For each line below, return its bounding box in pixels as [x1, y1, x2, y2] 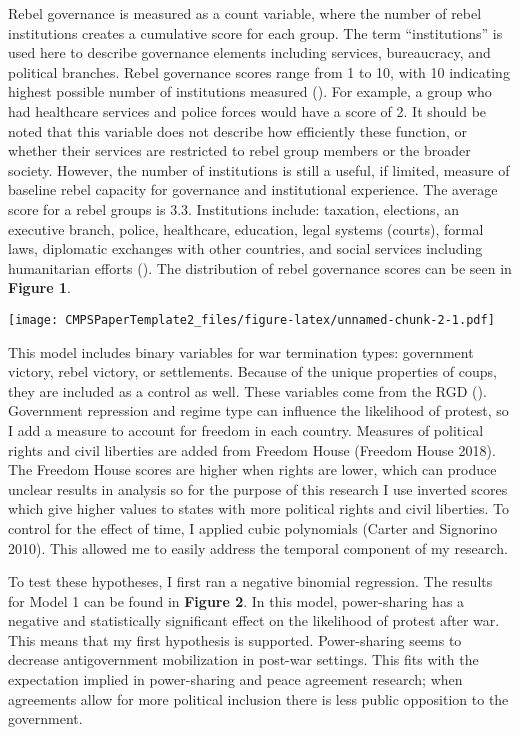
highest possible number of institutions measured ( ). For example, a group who [8, 81, 492, 102]
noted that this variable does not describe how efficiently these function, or [8, 120, 467, 141]
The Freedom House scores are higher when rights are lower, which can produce [8, 459, 497, 480]
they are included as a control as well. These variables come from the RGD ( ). [8, 380, 487, 401]
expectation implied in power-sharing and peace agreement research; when [8, 669, 463, 690]
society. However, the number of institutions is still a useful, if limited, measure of [8, 159, 510, 180]
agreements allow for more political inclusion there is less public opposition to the [8, 688, 509, 709]
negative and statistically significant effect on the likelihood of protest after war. [8, 610, 500, 631]
